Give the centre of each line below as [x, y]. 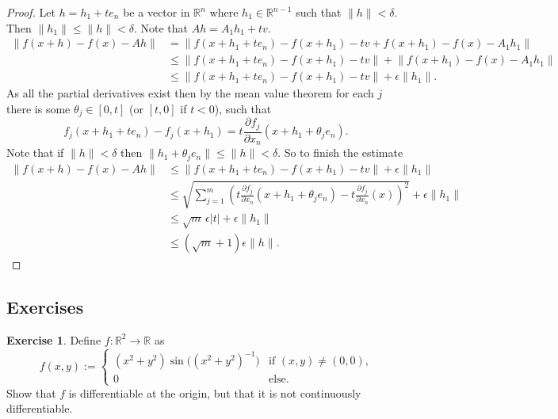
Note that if [35, 152]
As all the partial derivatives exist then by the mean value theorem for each [190, 93]
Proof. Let [31, 12]
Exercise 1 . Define [54, 339]
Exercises [45, 307]
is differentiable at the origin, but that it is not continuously [215, 392]
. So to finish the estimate [340, 152]
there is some [38, 108]
